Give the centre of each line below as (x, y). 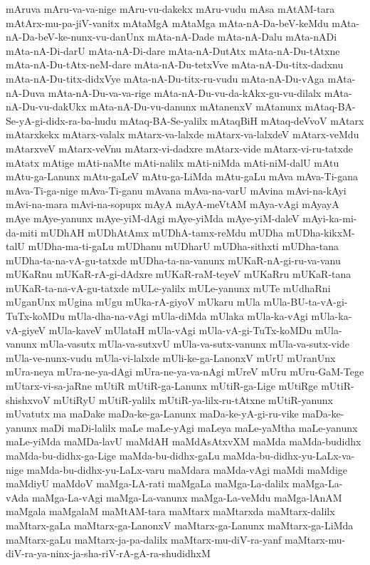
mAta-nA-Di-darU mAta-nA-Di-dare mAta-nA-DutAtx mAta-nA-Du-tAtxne (173, 50)
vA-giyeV (26, 330)
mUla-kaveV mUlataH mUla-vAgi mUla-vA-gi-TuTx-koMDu (180, 330)
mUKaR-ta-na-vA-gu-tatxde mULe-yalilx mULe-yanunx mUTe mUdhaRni (168, 287)
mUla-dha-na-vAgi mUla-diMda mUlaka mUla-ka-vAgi (188, 316)
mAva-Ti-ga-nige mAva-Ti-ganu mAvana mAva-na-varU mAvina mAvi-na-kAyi (176, 190)
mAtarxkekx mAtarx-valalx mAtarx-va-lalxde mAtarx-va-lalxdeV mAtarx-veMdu (183, 134)
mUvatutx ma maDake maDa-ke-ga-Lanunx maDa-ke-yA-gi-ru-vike (152, 414)
